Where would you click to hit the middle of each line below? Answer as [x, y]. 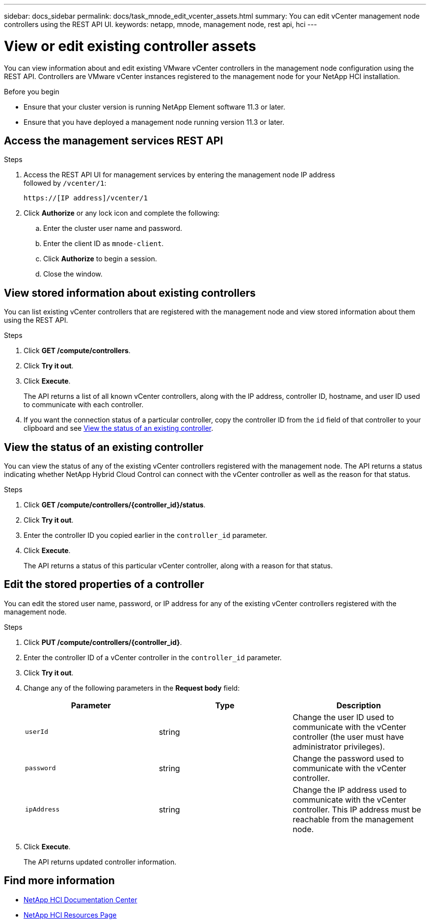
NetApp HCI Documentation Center [81, 899]
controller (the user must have [348, 737]
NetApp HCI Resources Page [70, 915]
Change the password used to [348, 758]
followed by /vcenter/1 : [65, 183]
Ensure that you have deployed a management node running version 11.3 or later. [154, 122]
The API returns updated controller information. [100, 862]
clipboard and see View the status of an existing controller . [119, 428]
